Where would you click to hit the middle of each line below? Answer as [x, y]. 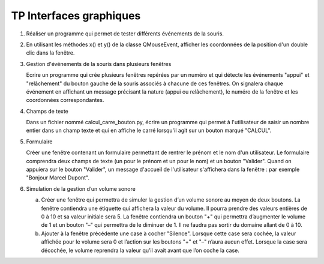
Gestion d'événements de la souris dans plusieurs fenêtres [99, 64]
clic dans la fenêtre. [50, 53]
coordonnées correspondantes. [65, 100]
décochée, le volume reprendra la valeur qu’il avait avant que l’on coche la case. [140, 250]
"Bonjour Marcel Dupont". [58, 178]
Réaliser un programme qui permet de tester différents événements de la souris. [125, 34]
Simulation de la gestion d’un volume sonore [81, 188]
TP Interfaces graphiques [76, 16]
